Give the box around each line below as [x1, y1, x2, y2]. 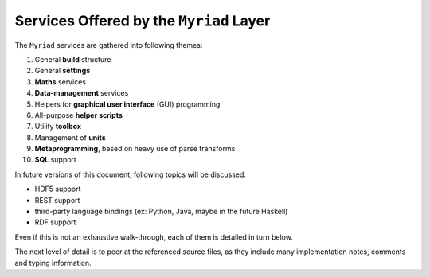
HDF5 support [34, 184, 81, 194]
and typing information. [14, 258, 92, 267]
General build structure [34, 54, 111, 64]
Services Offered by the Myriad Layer [14, 12, 271, 29]
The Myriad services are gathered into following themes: [14, 40, 203, 49]
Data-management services [34, 88, 129, 98]
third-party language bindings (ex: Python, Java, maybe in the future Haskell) [34, 207, 288, 217]
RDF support [34, 217, 76, 227]
